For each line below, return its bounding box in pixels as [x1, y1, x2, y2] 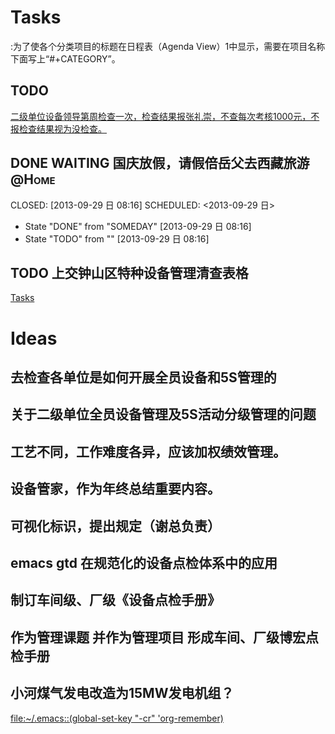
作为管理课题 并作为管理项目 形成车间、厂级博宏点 [10, 629, 319, 646]
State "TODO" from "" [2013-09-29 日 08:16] [24, 232, 210, 245]
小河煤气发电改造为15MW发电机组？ [10, 685, 235, 702]
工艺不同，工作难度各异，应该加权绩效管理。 [10, 443, 287, 460]
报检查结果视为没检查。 [10, 122, 107, 135]
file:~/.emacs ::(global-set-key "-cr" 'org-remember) [10, 712, 224, 724]
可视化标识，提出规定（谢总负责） [10, 517, 221, 535]
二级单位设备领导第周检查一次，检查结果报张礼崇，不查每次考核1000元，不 [10, 110, 320, 122]
